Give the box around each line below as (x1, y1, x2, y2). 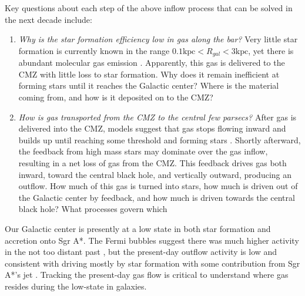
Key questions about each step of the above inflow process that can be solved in (5, 2, 293, 14)
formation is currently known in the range (18, 44, 170, 56)
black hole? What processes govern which (18, 203, 167, 215)
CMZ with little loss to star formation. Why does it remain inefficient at (18, 68, 280, 80)
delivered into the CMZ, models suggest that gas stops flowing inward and (18, 122, 286, 134)
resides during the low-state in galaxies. (5, 280, 147, 292)
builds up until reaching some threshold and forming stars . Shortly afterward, (18, 133, 301, 146)
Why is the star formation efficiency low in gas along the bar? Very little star (18, 33, 298, 45)
